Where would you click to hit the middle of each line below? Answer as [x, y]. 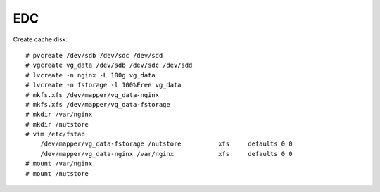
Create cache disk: [40, 39]
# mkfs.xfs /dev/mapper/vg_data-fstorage [98, 104]
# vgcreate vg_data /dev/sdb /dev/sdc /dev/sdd [109, 65]
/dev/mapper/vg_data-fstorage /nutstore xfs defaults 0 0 [166, 144]
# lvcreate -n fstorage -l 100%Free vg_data [104, 85]
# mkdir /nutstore [57, 124]
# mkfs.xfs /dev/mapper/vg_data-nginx [93, 95]
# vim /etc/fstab [55, 134]
